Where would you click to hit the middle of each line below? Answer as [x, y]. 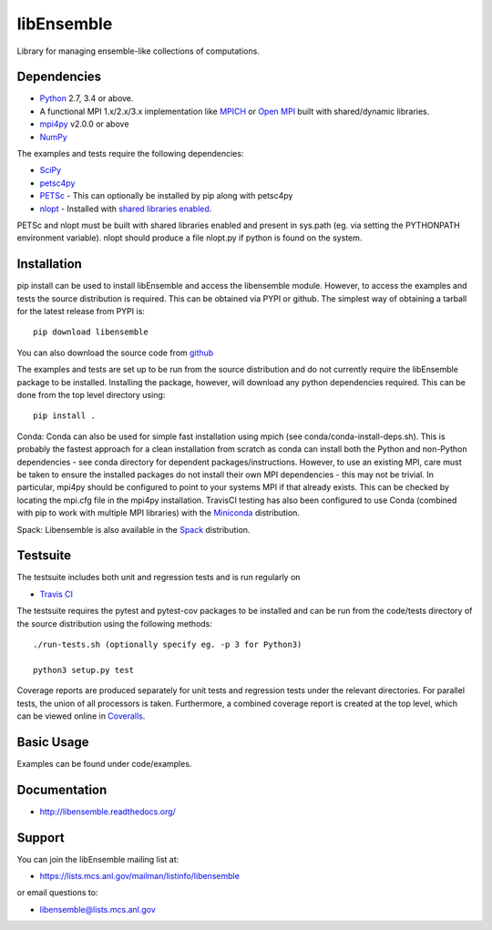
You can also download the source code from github [115, 353]
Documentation [62, 789]
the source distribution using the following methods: [115, 623]
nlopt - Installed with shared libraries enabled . [126, 209]
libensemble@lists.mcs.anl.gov [98, 909]
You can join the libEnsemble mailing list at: [98, 859]
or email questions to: [57, 893]
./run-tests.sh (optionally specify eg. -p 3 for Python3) [168, 644]
